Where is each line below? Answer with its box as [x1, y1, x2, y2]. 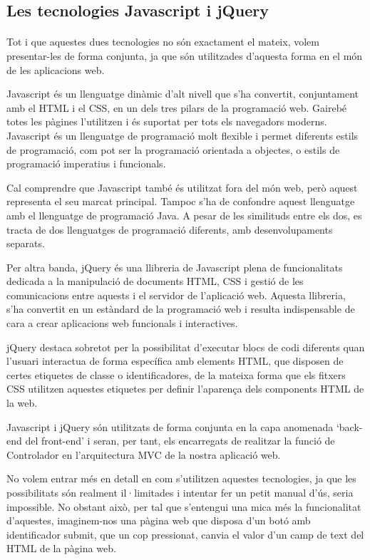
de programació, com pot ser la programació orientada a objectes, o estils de [6, 142, 340, 157]
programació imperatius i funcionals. [6, 156, 166, 171]
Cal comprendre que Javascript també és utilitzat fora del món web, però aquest [6, 180, 358, 195]
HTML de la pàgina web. [6, 541, 116, 556]
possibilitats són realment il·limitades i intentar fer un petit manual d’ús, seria [6, 485, 354, 499]
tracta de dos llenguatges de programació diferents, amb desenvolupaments [6, 222, 333, 237]
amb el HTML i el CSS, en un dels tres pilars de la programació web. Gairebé [6, 100, 347, 115]
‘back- [336, 419, 363, 434]
